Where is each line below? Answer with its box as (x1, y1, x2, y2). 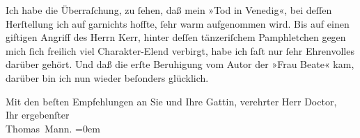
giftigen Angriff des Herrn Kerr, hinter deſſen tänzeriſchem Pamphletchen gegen (6, 30, 346, 44)
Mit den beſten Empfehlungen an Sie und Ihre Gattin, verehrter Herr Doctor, (6, 94, 337, 108)
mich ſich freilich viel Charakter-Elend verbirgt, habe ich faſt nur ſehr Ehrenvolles (6, 43, 354, 58)
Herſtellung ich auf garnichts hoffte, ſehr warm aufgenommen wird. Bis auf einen (6, 16, 350, 31)
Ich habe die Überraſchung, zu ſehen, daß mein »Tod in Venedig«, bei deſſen (6, 3, 332, 17)
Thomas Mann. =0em (6, 121, 100, 135)
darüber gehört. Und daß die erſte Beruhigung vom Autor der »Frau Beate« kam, (6, 57, 354, 71)
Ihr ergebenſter (6, 107, 70, 122)
